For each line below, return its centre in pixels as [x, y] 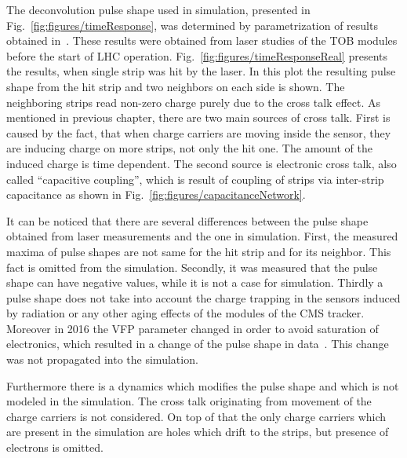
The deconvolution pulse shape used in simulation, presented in [158, 9]
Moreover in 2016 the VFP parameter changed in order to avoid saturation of [193, 328]
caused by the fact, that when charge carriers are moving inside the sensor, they [199, 132]
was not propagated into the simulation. [102, 359]
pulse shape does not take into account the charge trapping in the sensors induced [203, 297]
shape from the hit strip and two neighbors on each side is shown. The [176, 86]
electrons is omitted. [55, 447]
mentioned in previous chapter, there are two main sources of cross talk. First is [198, 117]
